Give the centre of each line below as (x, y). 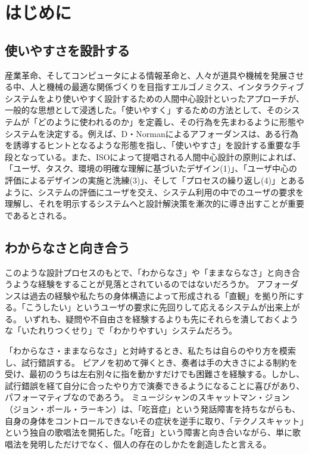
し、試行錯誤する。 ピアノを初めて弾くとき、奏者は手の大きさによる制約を (151, 362)
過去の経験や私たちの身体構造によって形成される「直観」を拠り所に (163, 295)
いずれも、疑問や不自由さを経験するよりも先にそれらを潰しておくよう (161, 318)
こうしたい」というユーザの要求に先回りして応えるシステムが (146, 307)
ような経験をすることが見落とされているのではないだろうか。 (133, 284)
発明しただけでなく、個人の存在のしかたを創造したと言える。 (150, 444)
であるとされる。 (38, 215)
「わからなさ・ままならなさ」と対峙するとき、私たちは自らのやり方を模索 (151, 351)
